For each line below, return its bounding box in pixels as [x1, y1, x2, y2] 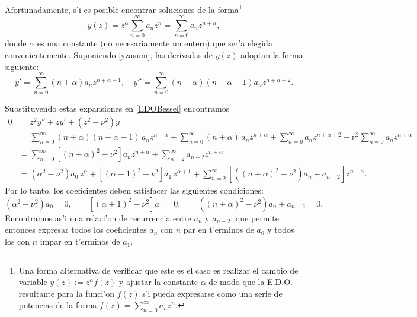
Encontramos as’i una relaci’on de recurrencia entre [5, 211, 191, 224]
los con [5, 235, 30, 248]
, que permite [230, 211, 280, 224]
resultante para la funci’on [18, 287, 114, 299]
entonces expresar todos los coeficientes [5, 223, 147, 236]
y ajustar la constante [118, 275, 198, 288]
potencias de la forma [18, 299, 97, 311]
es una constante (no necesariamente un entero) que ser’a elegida [37, 37, 272, 49]
